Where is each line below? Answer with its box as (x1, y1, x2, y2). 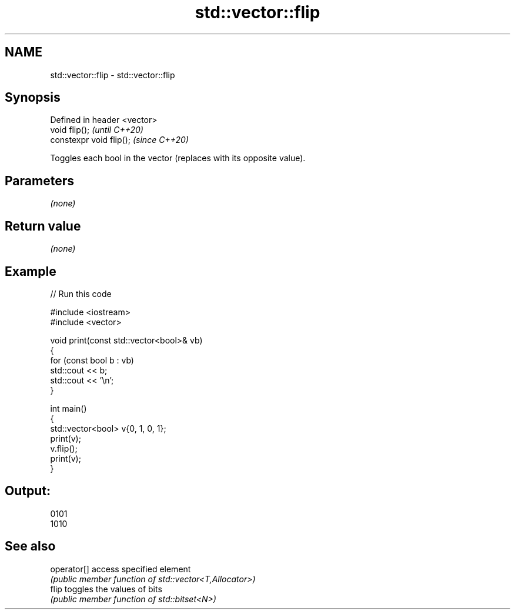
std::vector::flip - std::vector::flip (50, 69, 175, 80)
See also (5, 539, 56, 554)
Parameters (5, 173, 74, 188)
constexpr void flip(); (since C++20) (50, 135, 189, 145)
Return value (5, 218, 81, 233)
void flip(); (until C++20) (50, 125, 143, 135)
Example (5, 263, 56, 279)
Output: (5, 483, 51, 499)
